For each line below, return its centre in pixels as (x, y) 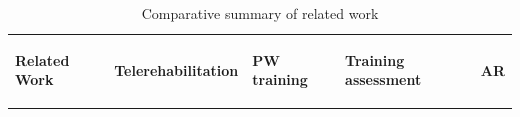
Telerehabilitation (176, 69)
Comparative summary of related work (260, 13)
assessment (383, 79)
